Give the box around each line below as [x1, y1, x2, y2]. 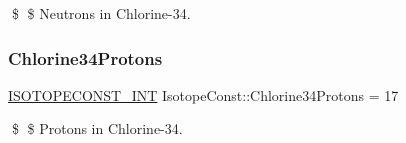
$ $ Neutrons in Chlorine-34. [11, 3, 191, 23]
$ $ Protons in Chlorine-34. [11, 118, 183, 139]
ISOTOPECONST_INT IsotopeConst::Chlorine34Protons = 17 [8, 84, 399, 105]
